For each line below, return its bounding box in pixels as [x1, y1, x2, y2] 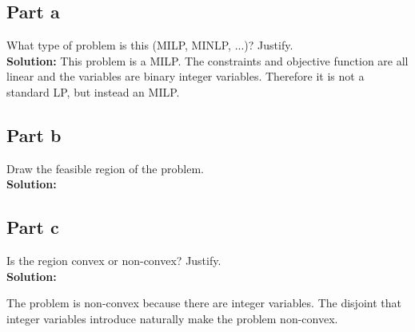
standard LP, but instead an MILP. [6, 83, 180, 100]
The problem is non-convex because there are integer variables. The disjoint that [6, 294, 401, 311]
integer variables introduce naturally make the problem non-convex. [6, 310, 338, 326]
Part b [6, 122, 62, 147]
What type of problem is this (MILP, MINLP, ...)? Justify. [6, 37, 293, 53]
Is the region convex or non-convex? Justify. [6, 252, 221, 269]
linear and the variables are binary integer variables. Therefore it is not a [6, 68, 365, 85]
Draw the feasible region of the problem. [6, 160, 204, 176]
